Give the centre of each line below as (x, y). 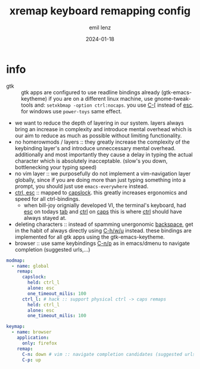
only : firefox (40, 343)
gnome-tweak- (173, 98)
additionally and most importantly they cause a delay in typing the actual (104, 154)
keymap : (16, 327)
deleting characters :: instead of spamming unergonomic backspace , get (104, 224)
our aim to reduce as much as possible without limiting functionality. (98, 135)
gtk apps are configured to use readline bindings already (90, 92)
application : (33, 338)
